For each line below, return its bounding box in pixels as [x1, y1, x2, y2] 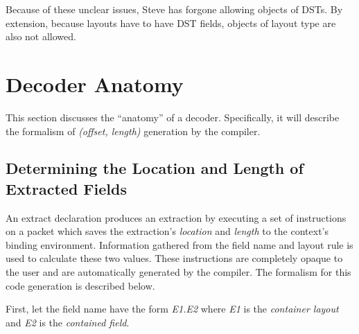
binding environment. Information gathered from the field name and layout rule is [6, 237, 353, 252]
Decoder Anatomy [6, 69, 184, 98]
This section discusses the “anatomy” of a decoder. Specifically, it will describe [6, 109, 340, 124]
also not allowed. [6, 29, 76, 44]
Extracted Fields [6, 177, 127, 199]
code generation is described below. [6, 278, 155, 292]
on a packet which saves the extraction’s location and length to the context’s [6, 224, 329, 238]
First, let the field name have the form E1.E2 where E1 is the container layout [6, 301, 339, 316]
